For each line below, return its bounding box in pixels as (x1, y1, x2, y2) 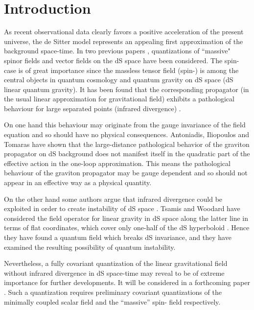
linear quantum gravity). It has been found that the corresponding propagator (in (4, 84, 249, 94)
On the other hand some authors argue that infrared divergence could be (4, 193, 223, 204)
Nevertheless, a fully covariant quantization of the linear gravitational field (4, 258, 228, 268)
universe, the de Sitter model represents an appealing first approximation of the (4, 36, 243, 46)
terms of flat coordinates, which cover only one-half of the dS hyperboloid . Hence (4, 222, 250, 233)
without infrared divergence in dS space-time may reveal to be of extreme (4, 267, 225, 278)
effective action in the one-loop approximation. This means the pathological (4, 158, 231, 168)
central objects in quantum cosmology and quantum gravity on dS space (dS (4, 74, 233, 85)
